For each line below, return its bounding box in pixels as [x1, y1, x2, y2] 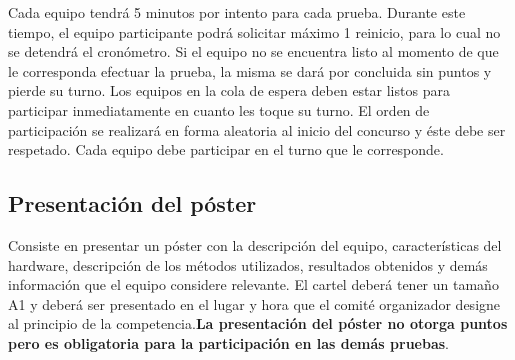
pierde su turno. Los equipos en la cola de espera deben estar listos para [8, 80, 450, 101]
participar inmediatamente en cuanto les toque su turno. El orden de [8, 99, 430, 120]
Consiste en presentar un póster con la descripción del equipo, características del [8, 234, 502, 255]
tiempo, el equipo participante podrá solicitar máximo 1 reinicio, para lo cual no [8, 21, 501, 42]
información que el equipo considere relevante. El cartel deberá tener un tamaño [8, 274, 499, 295]
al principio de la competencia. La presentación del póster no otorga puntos [8, 313, 508, 334]
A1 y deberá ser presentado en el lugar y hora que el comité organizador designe [8, 293, 501, 314]
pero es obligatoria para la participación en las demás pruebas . [8, 332, 449, 353]
